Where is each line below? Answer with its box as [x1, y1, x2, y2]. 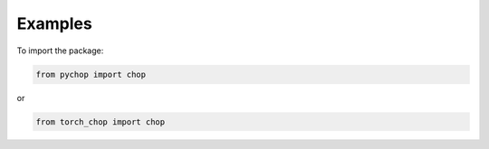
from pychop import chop [35, 69, 147, 79]
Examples [16, 14, 92, 33]
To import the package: [16, 45, 104, 56]
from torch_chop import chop [35, 116, 166, 126]
